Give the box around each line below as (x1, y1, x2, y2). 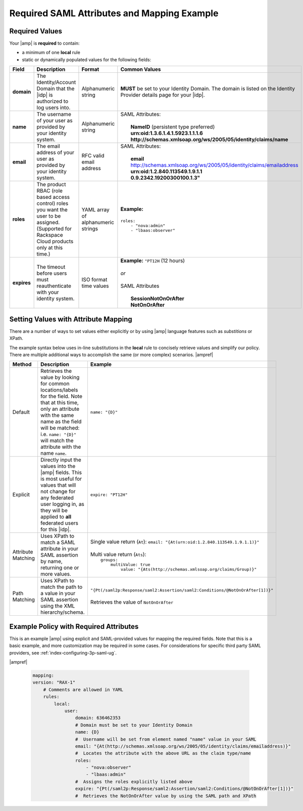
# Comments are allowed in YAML (43, 687, 124, 693)
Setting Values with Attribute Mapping (9, 315, 132, 323)
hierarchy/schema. (40, 609, 85, 616)
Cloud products (36, 238, 74, 245)
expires (12, 279, 31, 286)
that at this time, (40, 399, 79, 406)
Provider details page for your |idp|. (120, 92, 205, 99)
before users (36, 270, 67, 277)
